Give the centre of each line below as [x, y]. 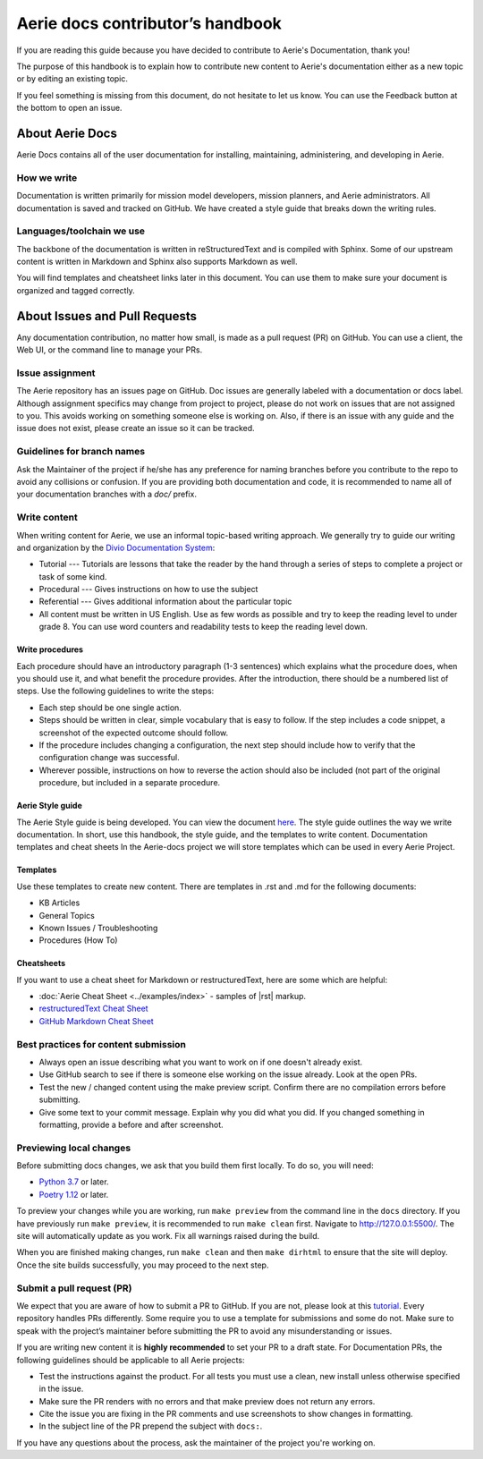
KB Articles [59, 903]
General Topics [67, 915]
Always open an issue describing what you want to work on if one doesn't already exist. [201, 1062]
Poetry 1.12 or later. [74, 1194]
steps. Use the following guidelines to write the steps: [115, 691]
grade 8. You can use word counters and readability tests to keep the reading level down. [203, 627]
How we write [47, 177]
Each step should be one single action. [110, 708]
